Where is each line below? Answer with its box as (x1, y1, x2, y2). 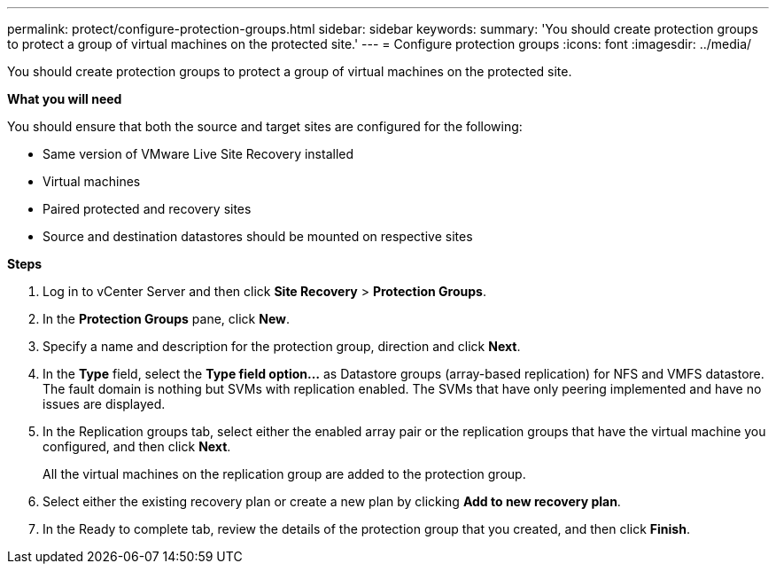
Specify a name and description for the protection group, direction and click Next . (43, 339, 521, 354)
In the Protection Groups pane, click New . (43, 311, 290, 326)
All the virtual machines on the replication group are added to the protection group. (43, 466, 526, 481)
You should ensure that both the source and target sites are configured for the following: (7, 119, 523, 134)
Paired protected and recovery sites (43, 201, 252, 216)
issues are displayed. (43, 396, 166, 411)
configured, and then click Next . (43, 439, 231, 454)
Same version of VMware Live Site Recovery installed (43, 146, 354, 161)
